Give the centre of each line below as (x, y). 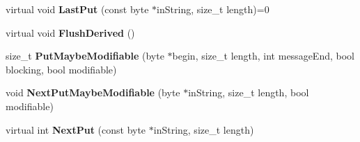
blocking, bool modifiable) (61, 69)
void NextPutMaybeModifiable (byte (93, 92)
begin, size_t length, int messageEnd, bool (263, 56)
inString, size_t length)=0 (213, 9)
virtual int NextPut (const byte (76, 129)
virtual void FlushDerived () (70, 32)
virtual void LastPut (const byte (77, 9)
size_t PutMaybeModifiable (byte (85, 56)
